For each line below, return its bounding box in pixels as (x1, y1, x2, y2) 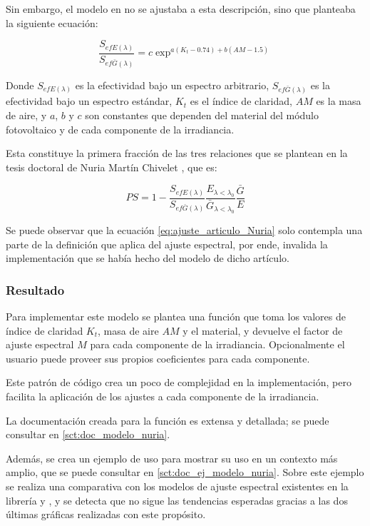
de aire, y (6, 107, 47, 122)
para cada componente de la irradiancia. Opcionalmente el (90, 337, 345, 352)
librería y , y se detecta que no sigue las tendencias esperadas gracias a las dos (6, 492, 348, 507)
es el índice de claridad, (190, 93, 292, 108)
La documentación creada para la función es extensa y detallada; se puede (6, 413, 329, 428)
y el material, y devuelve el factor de (183, 323, 343, 338)
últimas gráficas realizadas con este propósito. (6, 507, 206, 522)
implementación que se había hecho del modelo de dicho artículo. (6, 251, 289, 265)
